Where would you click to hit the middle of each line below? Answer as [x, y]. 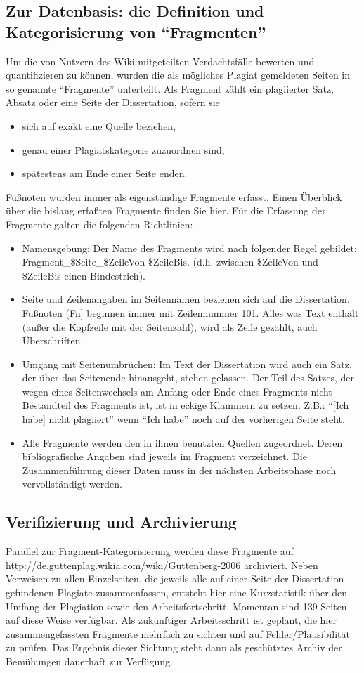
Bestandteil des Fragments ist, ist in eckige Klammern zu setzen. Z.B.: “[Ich [186, 405]
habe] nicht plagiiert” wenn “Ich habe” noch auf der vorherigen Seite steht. [183, 419]
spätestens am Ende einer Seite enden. [105, 173]
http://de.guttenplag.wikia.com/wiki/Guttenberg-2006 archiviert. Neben [162, 564]
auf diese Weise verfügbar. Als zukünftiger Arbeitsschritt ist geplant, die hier [171, 620]
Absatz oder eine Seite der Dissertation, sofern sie [113, 102]
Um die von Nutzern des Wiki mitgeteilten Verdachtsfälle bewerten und [160, 61]
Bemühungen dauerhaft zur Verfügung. [89, 661]
